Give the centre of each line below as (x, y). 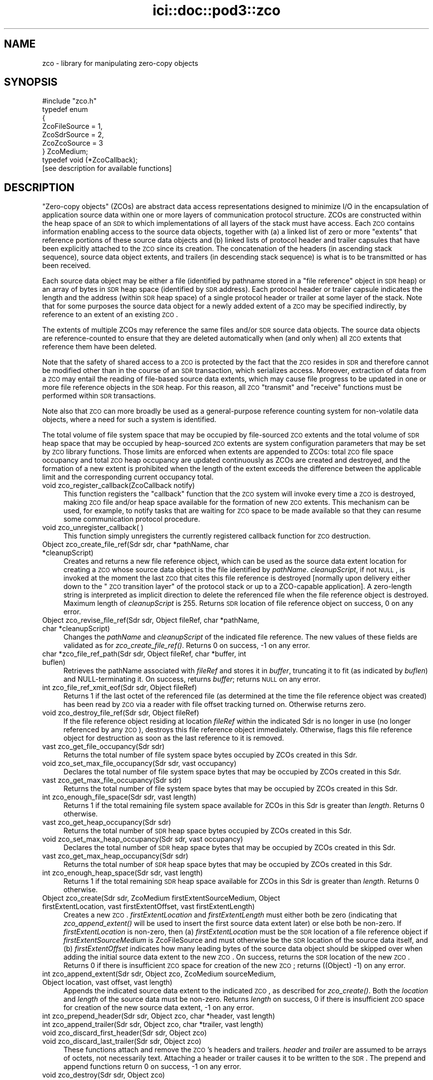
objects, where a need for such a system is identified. (129, 420)
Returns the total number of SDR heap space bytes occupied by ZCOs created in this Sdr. (208, 831)
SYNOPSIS (31, 82)
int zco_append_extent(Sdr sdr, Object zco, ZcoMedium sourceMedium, (159, 974)
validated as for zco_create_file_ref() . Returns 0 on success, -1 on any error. (187, 646)
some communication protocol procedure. (132, 519)
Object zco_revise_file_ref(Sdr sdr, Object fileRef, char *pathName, (151, 620)
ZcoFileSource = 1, (72, 126)
